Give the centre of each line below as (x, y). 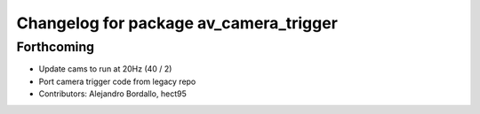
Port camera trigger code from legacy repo (117, 81)
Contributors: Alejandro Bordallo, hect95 (112, 94)
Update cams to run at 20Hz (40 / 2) (105, 69)
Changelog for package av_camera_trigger (177, 23)
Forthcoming (56, 47)
